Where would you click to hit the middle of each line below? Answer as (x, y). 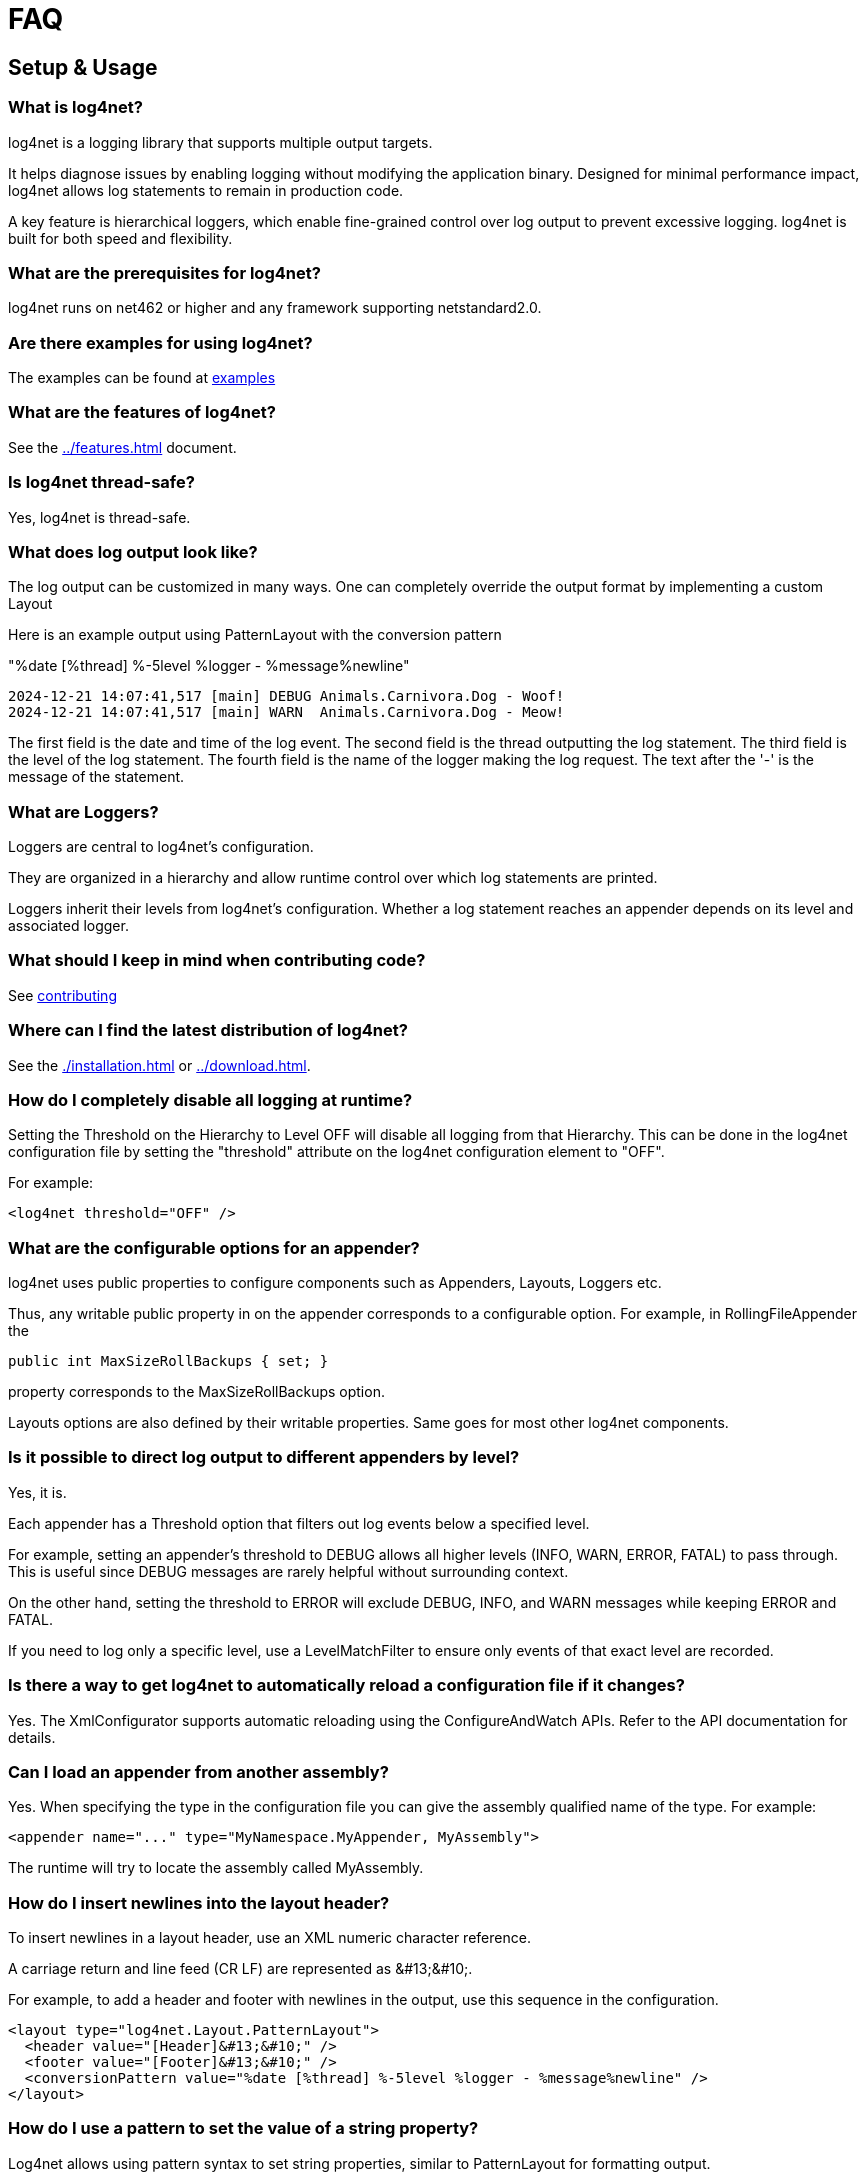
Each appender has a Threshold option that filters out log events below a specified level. (299, 1523)
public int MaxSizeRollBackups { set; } (168, 1361)
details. (32, 1737)
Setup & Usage (83, 67)
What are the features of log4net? (142, 412)
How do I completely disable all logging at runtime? (210, 1099)
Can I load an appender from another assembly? (198, 1771)
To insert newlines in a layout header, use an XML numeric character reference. (269, 1938)
